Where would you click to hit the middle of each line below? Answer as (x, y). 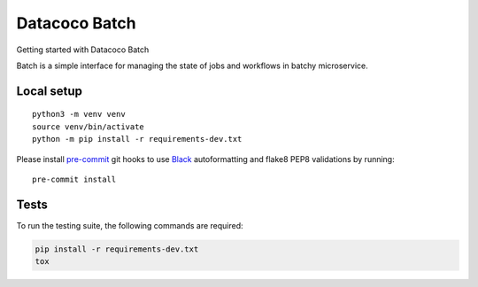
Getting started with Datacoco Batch (83, 50)
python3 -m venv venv (79, 114)
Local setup (50, 91)
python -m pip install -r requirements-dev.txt (137, 139)
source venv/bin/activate (89, 127)
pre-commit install (74, 179)
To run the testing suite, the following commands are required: (130, 225)
